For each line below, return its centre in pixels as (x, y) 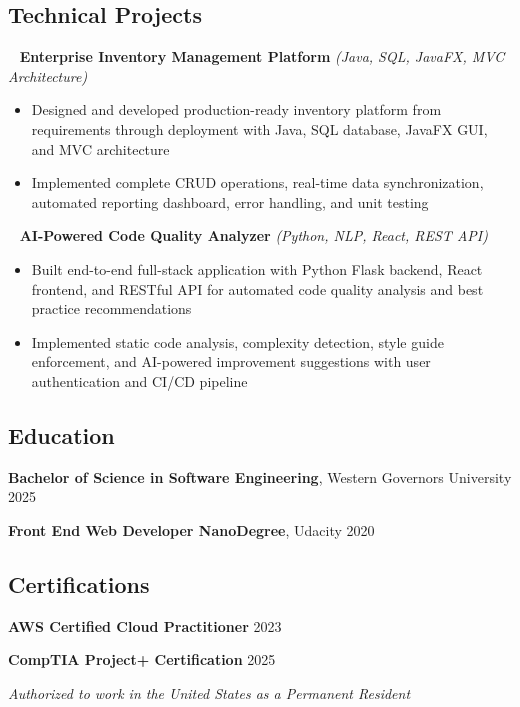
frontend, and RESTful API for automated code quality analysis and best (257, 288)
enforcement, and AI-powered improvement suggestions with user (231, 361)
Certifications (79, 583)
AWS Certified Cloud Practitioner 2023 (145, 625)
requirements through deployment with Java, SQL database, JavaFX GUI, (259, 128)
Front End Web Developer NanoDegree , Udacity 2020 (191, 529)
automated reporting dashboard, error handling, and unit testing (230, 201)
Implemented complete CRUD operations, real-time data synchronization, (257, 182)
